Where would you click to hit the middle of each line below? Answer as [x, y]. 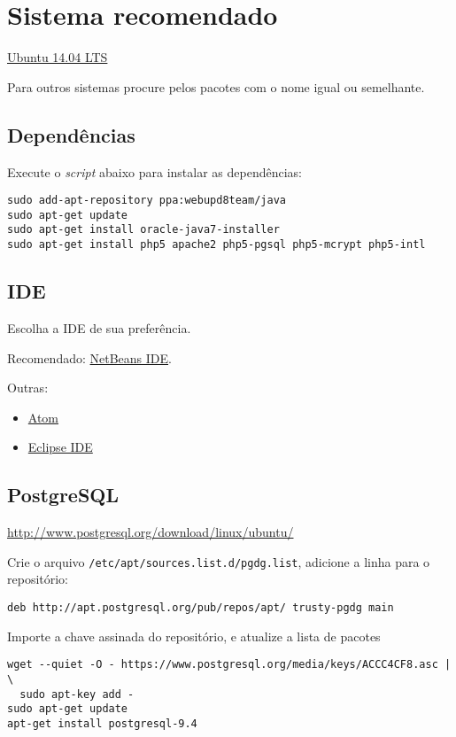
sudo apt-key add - [77, 694]
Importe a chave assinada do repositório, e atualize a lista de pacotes [194, 636]
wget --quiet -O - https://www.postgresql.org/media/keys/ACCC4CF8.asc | [229, 665]
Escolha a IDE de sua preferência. [99, 327]
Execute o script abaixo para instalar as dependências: [155, 171]
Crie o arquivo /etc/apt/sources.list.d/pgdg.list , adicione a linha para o [219, 561]
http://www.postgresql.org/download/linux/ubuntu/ [151, 532]
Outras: [28, 388]
